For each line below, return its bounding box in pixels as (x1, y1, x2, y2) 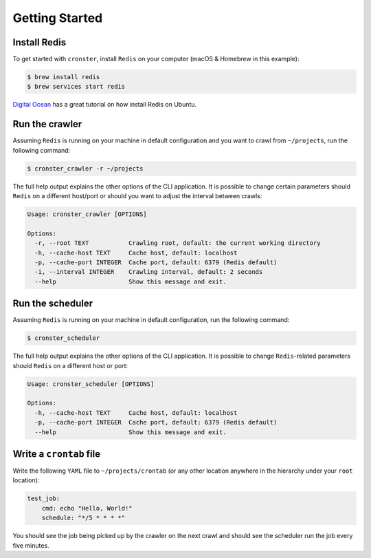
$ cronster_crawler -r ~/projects (27, 164, 144, 172)
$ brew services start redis (27, 83, 126, 91)
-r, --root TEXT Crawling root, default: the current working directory (34, 239, 321, 247)
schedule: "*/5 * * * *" (41, 514, 126, 522)
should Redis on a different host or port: (12, 361, 128, 369)
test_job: (27, 495, 60, 502)
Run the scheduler (12, 298, 93, 310)
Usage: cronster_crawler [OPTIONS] (27, 211, 147, 218)
